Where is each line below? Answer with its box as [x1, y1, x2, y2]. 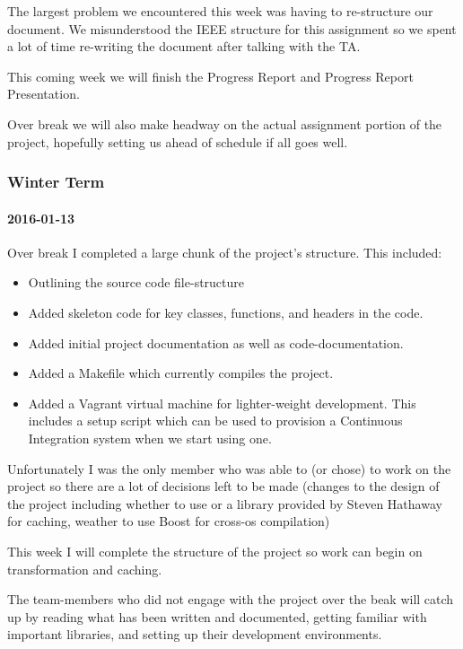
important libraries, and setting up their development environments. [7, 625, 382, 644]
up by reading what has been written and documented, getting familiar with [7, 607, 427, 626]
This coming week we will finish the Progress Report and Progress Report [7, 66, 414, 85]
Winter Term [7, 171, 105, 193]
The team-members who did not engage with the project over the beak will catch [7, 590, 454, 609]
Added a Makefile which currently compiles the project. [28, 364, 334, 382]
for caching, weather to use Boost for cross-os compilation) [7, 512, 330, 531]
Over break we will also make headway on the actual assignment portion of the [7, 114, 442, 133]
